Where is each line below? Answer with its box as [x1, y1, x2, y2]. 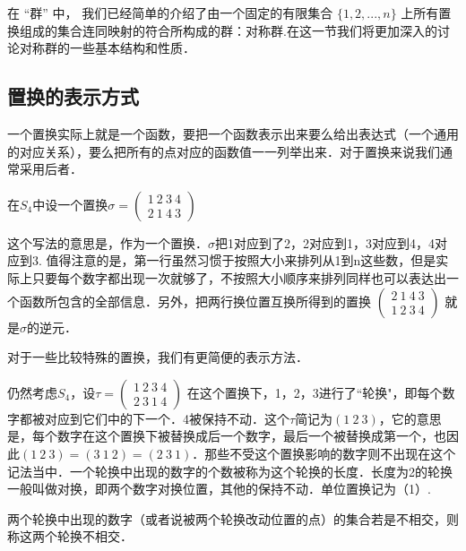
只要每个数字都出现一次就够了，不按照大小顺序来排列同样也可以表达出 [31, 268, 446, 287]
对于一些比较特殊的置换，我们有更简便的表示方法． [7, 348, 308, 366]
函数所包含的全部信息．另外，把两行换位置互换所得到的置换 [19, 291, 371, 310]
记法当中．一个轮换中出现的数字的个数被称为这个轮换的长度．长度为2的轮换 [7, 461, 453, 480]
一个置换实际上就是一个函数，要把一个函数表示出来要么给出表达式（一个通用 [7, 124, 459, 142]
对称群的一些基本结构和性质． [19, 39, 195, 57]
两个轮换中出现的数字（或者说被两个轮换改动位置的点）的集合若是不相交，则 [7, 509, 459, 528]
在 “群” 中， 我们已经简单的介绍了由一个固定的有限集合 [7, 4, 333, 22]
